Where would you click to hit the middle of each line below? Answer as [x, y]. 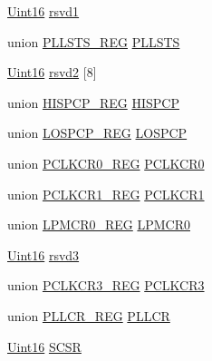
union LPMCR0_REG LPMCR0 [99, 224]
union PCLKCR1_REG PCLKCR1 [106, 194]
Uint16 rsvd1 [43, 11]
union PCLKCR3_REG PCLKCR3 [106, 285]
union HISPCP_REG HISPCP [93, 102]
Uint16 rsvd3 [43, 254]
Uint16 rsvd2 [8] [52, 72]
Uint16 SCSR [44, 346]
